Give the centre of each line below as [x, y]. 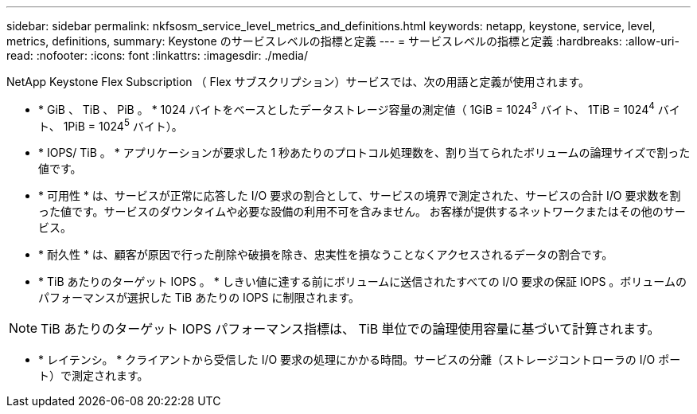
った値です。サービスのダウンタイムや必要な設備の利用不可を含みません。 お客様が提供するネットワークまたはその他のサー [362, 212]
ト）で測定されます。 [93, 376]
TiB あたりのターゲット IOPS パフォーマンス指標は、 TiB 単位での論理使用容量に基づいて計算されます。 [350, 329]
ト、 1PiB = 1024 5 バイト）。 [111, 125]
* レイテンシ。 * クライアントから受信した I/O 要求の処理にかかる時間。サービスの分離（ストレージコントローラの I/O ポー [360, 360]
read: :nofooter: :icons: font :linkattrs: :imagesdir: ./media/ [157, 55]
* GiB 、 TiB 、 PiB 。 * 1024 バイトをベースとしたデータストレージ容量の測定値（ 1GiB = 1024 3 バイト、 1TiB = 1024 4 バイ [359, 108]
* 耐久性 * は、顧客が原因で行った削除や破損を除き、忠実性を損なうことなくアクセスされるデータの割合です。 [326, 255]
